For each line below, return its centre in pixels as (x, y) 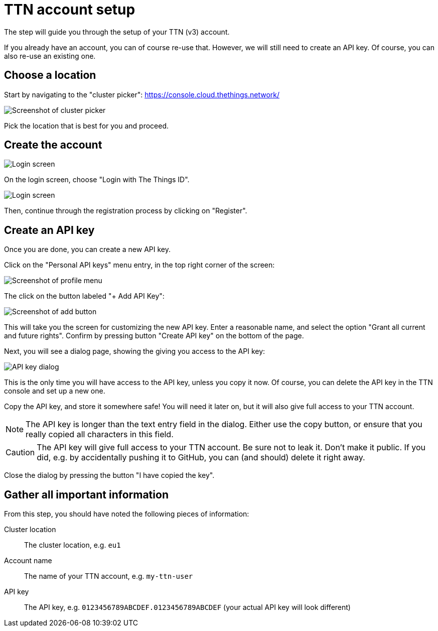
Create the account (53, 145)
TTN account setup (70, 10)
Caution (20, 453)
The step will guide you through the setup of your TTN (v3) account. (117, 32)
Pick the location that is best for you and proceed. (87, 125)
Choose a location (50, 75)
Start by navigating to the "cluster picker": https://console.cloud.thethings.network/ (142, 94)
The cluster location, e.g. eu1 (72, 545)
